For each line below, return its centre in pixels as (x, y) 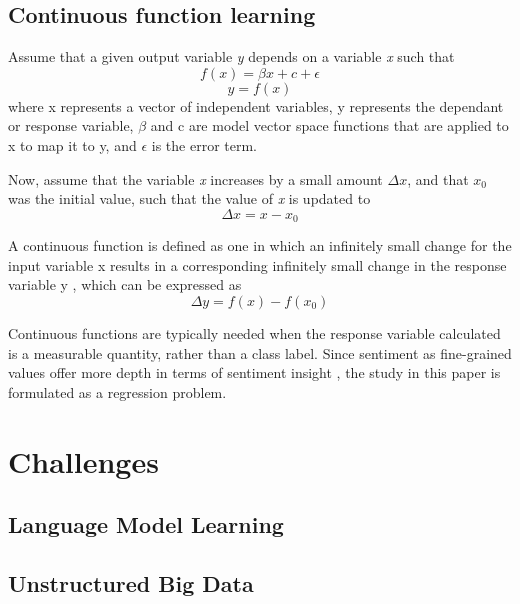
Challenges (83, 460)
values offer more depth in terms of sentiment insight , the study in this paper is (254, 372)
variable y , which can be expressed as (125, 284)
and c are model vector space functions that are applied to (329, 125)
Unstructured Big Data (131, 582)
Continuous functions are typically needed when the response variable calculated (254, 333)
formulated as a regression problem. (117, 391)
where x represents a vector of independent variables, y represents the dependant (256, 105)
